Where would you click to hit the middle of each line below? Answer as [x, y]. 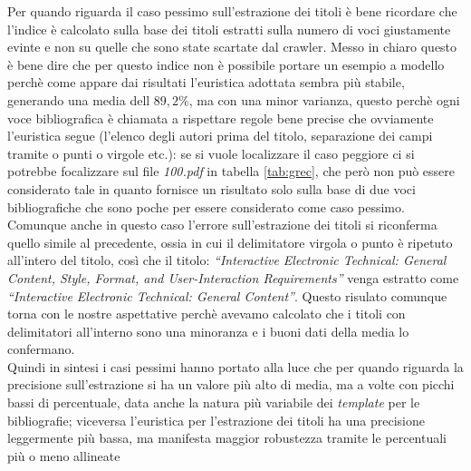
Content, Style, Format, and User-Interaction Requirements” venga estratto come [233, 277]
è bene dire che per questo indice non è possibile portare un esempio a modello [226, 64]
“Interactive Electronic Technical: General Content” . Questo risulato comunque [227, 295]
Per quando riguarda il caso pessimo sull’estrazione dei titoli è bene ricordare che [232, 11]
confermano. [41, 349]
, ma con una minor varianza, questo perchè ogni [324, 99]
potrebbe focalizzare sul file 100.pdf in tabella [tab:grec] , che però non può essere [231, 171]
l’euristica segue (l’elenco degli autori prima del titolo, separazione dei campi [220, 136]
